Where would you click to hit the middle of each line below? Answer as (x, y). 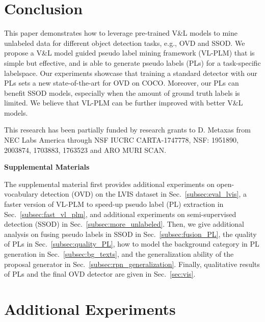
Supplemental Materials (47, 167)
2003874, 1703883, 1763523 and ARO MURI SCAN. (85, 150)
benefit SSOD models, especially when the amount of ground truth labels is (122, 92)
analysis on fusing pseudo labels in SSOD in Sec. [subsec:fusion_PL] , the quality (130, 234)
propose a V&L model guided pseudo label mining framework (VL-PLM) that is (129, 53)
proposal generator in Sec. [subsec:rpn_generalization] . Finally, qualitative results (132, 264)
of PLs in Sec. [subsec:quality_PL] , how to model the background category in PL (132, 244)
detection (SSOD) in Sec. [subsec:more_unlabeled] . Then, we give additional (124, 224)
